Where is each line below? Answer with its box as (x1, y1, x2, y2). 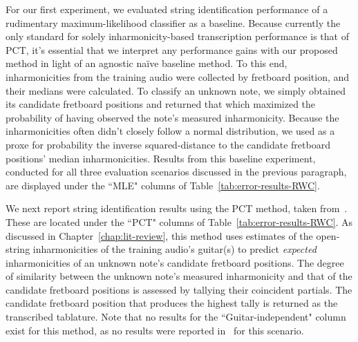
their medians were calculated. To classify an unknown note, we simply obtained (6, 83, 346, 97)
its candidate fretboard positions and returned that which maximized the (6, 97, 316, 111)
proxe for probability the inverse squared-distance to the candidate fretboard (6, 137, 330, 151)
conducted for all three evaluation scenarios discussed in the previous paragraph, (6, 164, 347, 179)
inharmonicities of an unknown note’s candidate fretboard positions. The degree (6, 255, 344, 269)
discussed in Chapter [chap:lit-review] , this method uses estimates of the (6, 228, 313, 243)
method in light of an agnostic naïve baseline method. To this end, (6, 56, 288, 70)
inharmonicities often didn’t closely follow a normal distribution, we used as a (6, 124, 335, 138)
